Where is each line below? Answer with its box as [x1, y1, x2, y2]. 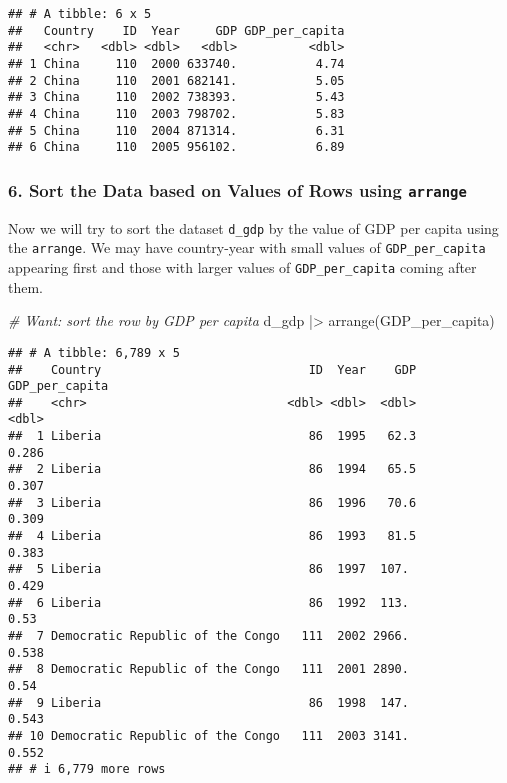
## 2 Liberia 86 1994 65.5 [8, 462, 417, 477]
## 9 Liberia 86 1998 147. [8, 695, 409, 710]
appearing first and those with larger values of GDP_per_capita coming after [8, 257, 477, 277]
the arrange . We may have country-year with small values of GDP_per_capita [8, 237, 486, 258]
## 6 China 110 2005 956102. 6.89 [8, 140, 345, 155]
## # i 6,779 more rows [8, 762, 166, 777]
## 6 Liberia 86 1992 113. [8, 595, 409, 610]
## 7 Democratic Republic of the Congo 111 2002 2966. [8, 629, 409, 643]
